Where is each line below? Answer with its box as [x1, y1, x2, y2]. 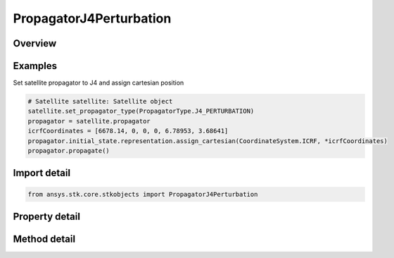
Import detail [13, 167, 70, 179]
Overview [13, 37, 57, 49]
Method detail [13, 233, 76, 245]
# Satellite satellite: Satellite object [27, 97, 173, 106]
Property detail [13, 211, 81, 223]
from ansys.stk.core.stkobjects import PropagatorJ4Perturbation [27, 190, 258, 198]
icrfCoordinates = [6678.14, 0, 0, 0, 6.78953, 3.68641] [27, 127, 229, 135]
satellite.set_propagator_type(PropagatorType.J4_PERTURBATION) [27, 107, 255, 116]
